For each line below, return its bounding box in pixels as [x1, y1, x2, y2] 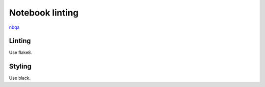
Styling [9, 62, 32, 70]
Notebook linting [9, 7, 79, 18]
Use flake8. [9, 50, 32, 55]
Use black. [9, 75, 31, 81]
